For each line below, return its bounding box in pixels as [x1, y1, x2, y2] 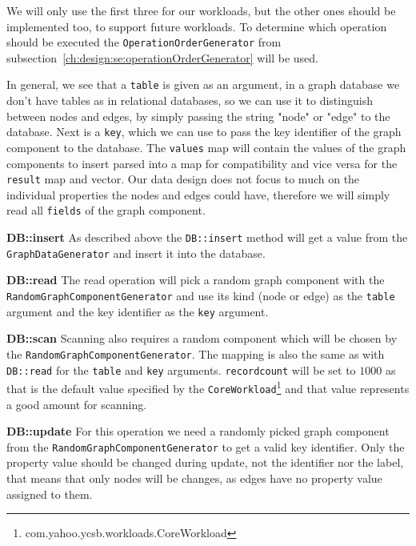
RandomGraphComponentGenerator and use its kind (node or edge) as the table [6, 287, 395, 303]
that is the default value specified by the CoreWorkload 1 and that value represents [6, 378, 410, 396]
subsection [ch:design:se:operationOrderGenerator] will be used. [6, 49, 319, 66]
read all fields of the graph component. [6, 202, 206, 219]
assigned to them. [6, 485, 93, 502]
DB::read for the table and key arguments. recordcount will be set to [6, 361, 356, 378]
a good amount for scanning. [6, 395, 147, 412]
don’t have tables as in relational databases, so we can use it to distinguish [6, 92, 373, 109]
